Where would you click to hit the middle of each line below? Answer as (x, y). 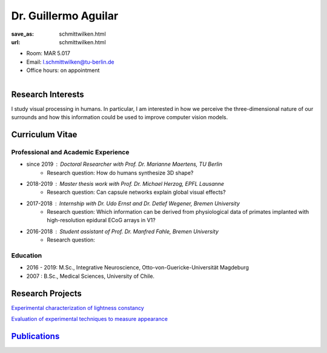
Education (27, 256)
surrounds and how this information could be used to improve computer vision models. (120, 117)
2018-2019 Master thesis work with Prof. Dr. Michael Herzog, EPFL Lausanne (125, 183)
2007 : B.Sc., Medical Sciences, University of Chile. (90, 276)
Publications (35, 336)
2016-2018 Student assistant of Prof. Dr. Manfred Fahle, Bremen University (123, 231)
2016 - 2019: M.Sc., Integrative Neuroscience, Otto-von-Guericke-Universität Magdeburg (138, 268)
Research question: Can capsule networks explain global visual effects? (137, 192)
